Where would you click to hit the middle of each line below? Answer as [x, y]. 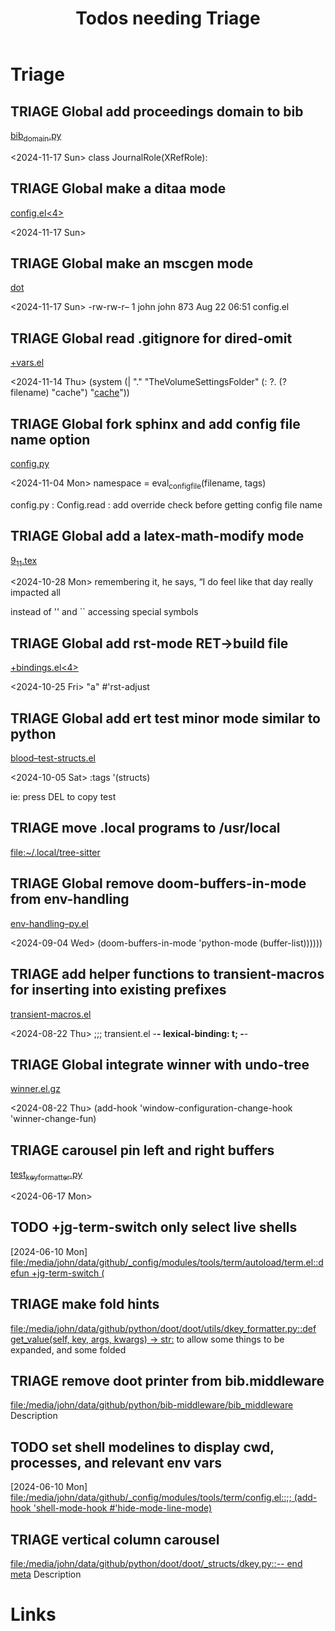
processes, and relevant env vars [116, 1462]
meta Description [46, 1574]
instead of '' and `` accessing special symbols [104, 612]
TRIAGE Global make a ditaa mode [118, 188]
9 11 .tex [24, 561]
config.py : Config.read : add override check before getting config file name [166, 504]
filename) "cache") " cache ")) [70, 393]
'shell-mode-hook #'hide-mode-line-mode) [123, 1508]
